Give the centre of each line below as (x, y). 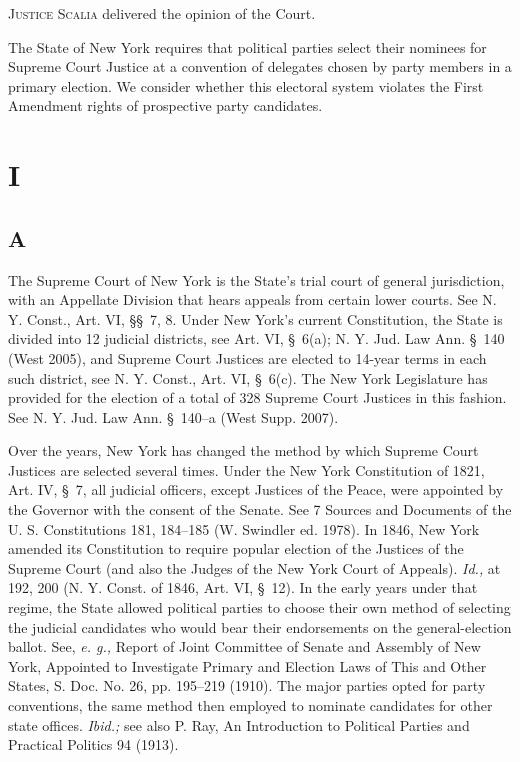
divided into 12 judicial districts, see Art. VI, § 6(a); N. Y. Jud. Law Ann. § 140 (256, 338)
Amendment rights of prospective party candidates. (165, 105)
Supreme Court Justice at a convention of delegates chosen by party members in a (260, 66)
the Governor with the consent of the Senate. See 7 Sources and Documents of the (260, 509)
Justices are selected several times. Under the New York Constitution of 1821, (246, 469)
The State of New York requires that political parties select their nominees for (247, 46)
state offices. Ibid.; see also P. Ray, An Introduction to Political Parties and (239, 724)
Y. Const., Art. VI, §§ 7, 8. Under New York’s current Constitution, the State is (255, 318)
